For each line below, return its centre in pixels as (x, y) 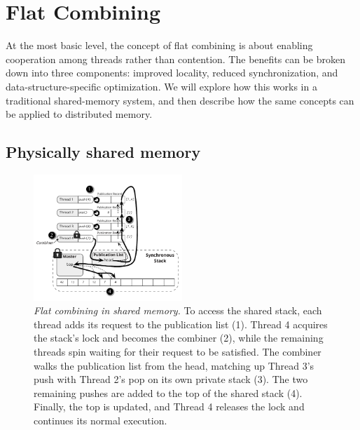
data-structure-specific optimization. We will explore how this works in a (161, 86)
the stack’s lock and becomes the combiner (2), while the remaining (179, 338)
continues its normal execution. (101, 420)
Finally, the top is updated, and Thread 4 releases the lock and (169, 407)
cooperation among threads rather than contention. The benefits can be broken (175, 59)
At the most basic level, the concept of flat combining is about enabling (159, 45)
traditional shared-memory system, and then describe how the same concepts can (180, 100)
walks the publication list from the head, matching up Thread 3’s (174, 365)
